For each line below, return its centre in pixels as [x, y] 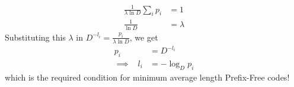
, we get [144, 37]
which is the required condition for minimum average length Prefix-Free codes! [147, 77]
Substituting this [35, 37]
